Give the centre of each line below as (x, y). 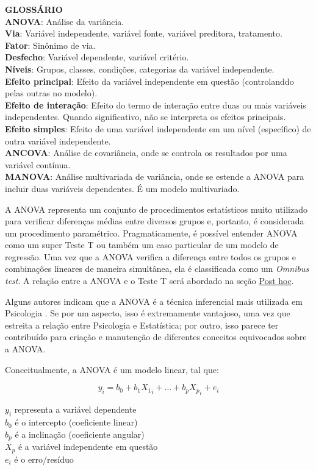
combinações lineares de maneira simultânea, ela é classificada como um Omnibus (157, 269)
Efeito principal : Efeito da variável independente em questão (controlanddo (149, 81)
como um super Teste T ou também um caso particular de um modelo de (142, 245)
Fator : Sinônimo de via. (50, 45)
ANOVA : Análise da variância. (65, 21)
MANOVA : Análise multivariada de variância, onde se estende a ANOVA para (155, 176)
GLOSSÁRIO (34, 9)
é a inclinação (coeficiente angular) (80, 434)
